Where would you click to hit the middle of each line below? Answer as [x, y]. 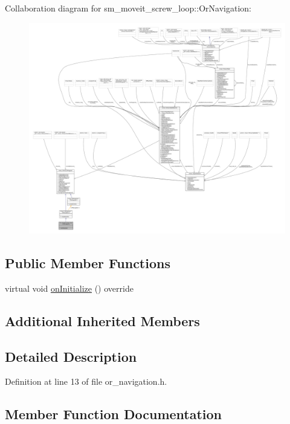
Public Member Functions [88, 263]
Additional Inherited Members [102, 320]
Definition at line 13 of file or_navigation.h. [86, 381]
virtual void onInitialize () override [69, 288]
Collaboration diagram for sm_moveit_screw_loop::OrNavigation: [128, 8]
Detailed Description [71, 356]
